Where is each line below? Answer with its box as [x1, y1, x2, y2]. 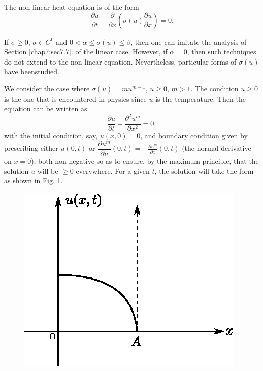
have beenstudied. [4, 66, 59, 77]
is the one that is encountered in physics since [4, 93, 147, 104]
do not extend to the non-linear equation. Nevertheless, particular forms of [4, 56, 237, 67]
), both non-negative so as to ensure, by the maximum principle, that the [31, 155, 259, 166]
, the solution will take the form [154, 165, 254, 176]
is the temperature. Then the [155, 93, 246, 104]
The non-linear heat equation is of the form [4, 2, 139, 12]
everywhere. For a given [76, 165, 150, 176]
